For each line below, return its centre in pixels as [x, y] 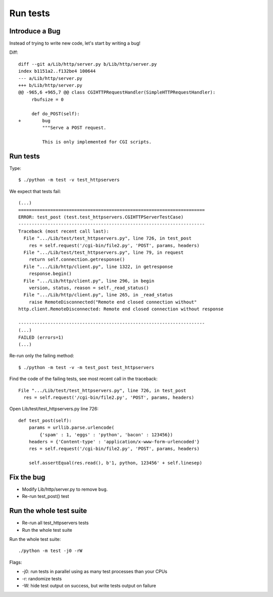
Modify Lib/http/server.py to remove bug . [65, 489]
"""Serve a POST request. [74, 128]
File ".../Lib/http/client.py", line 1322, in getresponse [98, 266]
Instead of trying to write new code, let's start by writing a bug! [75, 43]
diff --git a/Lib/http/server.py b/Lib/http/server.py [88, 64]
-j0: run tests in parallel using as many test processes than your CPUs [95, 572]
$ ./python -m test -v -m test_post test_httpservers [86, 367]
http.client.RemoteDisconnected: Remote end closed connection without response [121, 309]
